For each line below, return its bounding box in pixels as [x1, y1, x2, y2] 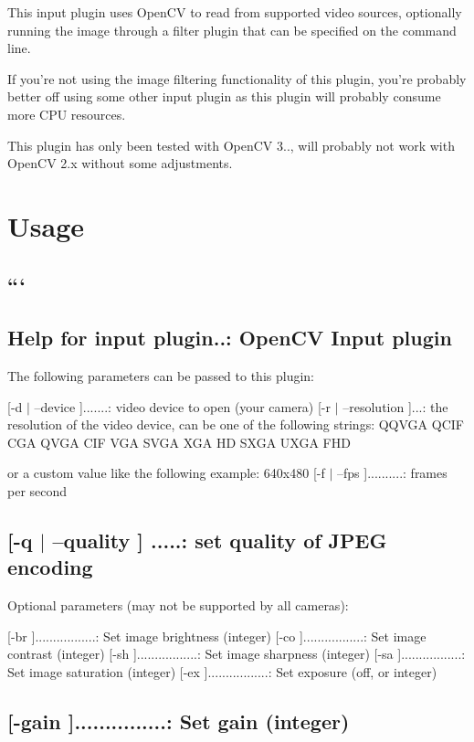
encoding [7, 553, 93, 581]
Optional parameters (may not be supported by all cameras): [7, 596, 349, 615]
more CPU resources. [7, 104, 126, 123]
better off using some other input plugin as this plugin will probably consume [7, 87, 441, 106]
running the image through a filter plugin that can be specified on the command [7, 20, 457, 39]
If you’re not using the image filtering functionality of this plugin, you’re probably [7, 69, 467, 88]
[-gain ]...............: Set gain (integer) [7, 707, 350, 736]
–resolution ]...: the [342, 397, 448, 416]
